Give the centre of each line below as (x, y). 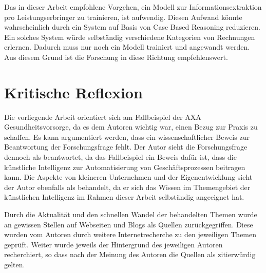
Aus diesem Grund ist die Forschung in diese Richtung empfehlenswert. (116, 57)
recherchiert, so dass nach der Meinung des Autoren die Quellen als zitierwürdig (130, 254)
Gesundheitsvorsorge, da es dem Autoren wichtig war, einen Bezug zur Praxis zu (131, 127)
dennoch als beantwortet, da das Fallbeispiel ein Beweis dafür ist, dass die (120, 157)
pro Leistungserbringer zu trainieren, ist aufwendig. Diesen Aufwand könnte (123, 17)
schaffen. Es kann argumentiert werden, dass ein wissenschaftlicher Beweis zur (127, 136)
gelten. (15, 264)
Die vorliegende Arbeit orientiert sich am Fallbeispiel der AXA (103, 117)
